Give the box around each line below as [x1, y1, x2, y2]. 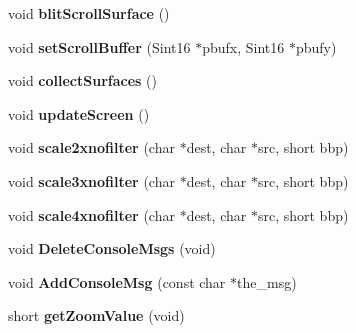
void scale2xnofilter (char [8, 137, 175, 158]
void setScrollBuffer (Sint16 [8, 36, 191, 57]
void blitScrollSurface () [8, 3, 170, 23]
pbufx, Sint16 [202, 36, 285, 57]
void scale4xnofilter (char [8, 204, 175, 225]
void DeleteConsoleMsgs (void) [8, 238, 216, 259]
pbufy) [295, 36, 337, 57]
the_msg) [237, 271, 297, 292]
